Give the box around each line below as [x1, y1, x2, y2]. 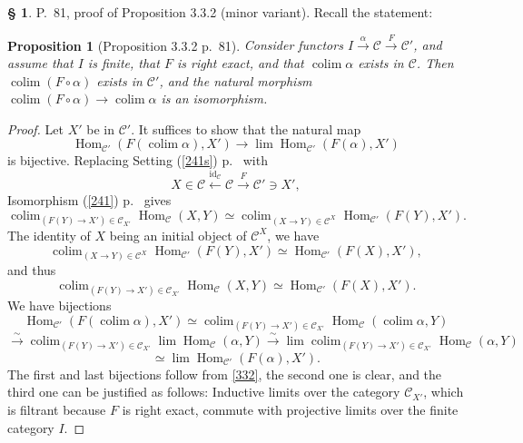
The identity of [7, 225, 91, 244]
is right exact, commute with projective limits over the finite [122, 400, 459, 419]
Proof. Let [7, 119, 64, 138]
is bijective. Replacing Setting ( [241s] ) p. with [7, 151, 268, 170]
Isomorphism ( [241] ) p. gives [7, 191, 172, 210]
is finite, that [87, 53, 160, 72]
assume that [7, 53, 74, 72]
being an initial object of [109, 225, 247, 244]
